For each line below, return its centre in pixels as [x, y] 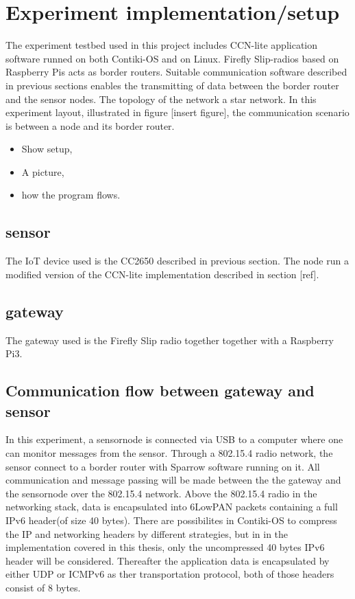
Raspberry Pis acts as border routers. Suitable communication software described [176, 72]
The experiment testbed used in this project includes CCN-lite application [161, 45]
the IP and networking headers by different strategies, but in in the [147, 533]
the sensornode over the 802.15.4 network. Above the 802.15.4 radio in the [161, 493]
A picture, [43, 171]
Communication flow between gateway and [160, 391]
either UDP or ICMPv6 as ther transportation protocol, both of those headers [170, 574]
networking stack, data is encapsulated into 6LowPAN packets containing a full [172, 507]
